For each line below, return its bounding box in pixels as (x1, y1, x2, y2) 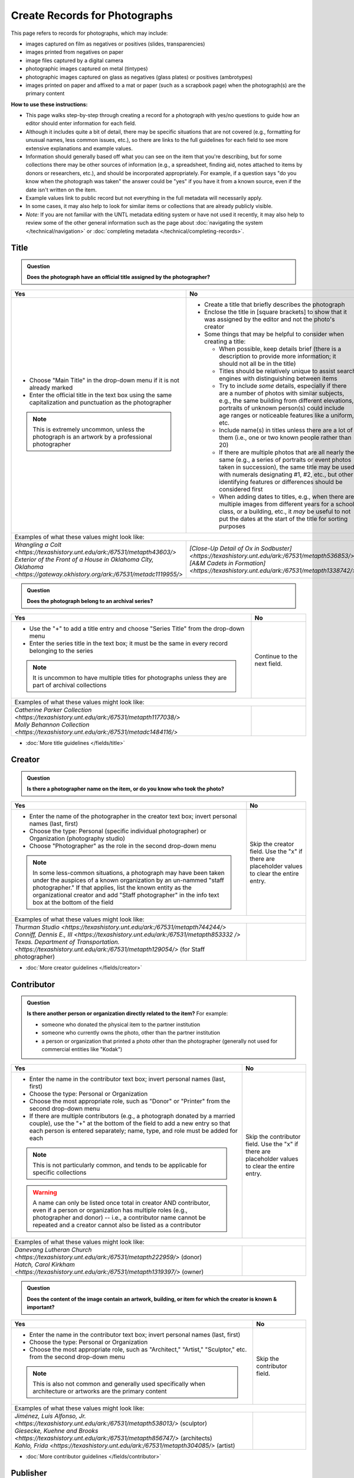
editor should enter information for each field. (25, 120, 137, 127)
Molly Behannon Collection (14, 720, 90, 728)
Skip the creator (250, 840, 294, 848)
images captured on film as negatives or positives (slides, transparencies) (25, 40, 205, 47)
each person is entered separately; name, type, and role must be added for (29, 1127, 238, 1135)
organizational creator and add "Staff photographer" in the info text (32, 890, 219, 899)
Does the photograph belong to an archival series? (27, 598, 153, 605)
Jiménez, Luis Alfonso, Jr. (14, 1412, 87, 1420)
